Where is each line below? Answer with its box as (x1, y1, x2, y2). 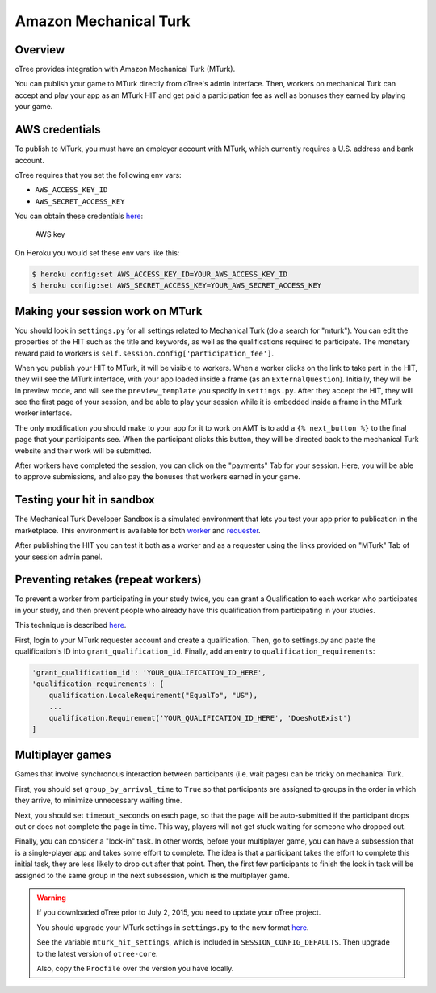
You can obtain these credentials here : (15, 211, 144, 221)
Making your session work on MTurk (15, 304, 203, 318)
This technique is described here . (15, 621, 127, 630)
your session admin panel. (15, 552, 103, 562)
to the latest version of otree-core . (36, 949, 158, 958)
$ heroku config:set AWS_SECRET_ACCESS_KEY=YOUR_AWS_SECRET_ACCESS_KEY (31, 281, 322, 290)
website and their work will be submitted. (15, 445, 153, 456)
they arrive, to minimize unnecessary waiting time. (15, 796, 182, 806)
